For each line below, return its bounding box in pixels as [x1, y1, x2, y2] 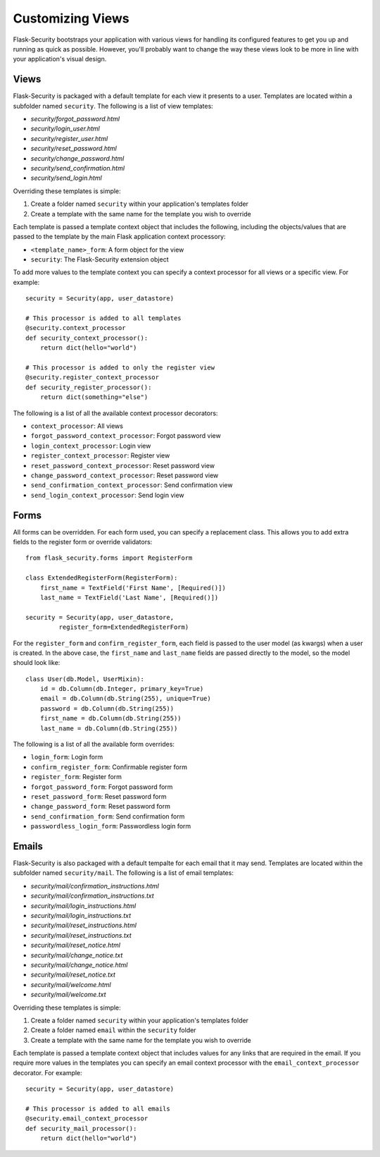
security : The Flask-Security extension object [30, 255, 169, 264]
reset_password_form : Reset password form [30, 792, 167, 800]
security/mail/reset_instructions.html [30, 921, 137, 930]
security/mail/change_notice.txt [30, 950, 123, 959]
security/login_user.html [30, 124, 100, 133]
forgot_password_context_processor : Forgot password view [30, 431, 221, 440]
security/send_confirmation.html [30, 164, 125, 172]
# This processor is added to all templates [25, 314, 182, 322]
